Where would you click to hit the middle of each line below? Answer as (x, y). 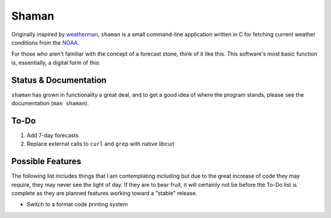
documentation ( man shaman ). (50, 103)
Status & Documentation (59, 80)
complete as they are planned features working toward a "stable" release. (104, 193)
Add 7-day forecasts (53, 135)
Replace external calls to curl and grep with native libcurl (101, 144)
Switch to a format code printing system (77, 205)
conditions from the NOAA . (45, 42)
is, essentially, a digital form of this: (56, 62)
